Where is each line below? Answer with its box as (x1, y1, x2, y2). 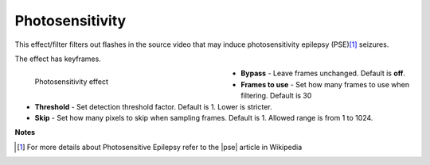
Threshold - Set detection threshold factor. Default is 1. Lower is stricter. (34, 102, 272, 111)
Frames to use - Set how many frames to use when (240, 79, 410, 89)
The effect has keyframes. (14, 54, 101, 63)
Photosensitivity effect (34, 77, 109, 86)
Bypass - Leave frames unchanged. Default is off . (240, 68, 406, 79)
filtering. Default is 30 (240, 91, 312, 101)
